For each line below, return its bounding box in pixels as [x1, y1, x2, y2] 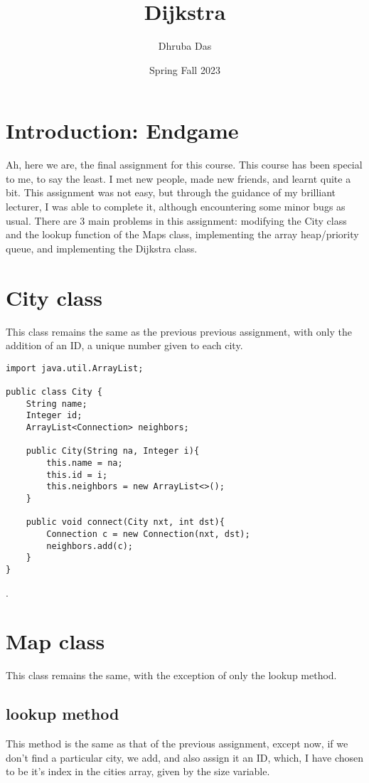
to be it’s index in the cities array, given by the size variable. [6, 764, 270, 779]
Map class [6, 627, 105, 656]
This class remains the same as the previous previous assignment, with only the [6, 324, 352, 339]
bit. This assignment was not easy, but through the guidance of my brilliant [6, 185, 336, 200]
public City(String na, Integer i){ [26, 446, 200, 457]
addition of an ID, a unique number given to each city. [6, 338, 243, 353]
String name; [26, 398, 87, 409]
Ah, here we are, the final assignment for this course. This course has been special [6, 157, 363, 172]
